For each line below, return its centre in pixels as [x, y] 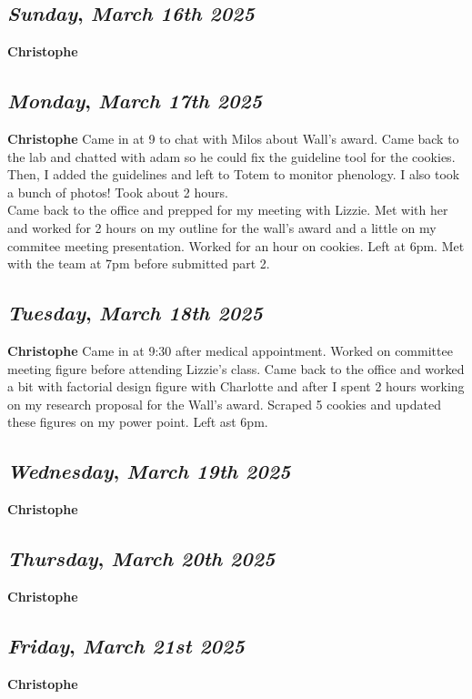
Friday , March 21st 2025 [126, 645]
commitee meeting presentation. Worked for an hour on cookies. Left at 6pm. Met [236, 245]
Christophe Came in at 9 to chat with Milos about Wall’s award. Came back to [233, 138]
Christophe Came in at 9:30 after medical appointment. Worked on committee [230, 350]
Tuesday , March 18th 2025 [135, 313]
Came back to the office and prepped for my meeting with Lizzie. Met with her [228, 210]
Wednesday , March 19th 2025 [149, 471]
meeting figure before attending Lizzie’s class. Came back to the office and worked [236, 368]
